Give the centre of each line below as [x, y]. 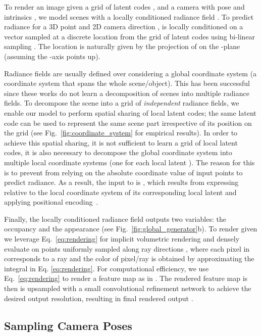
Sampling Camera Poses [68, 325]
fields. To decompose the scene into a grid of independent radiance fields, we [122, 103]
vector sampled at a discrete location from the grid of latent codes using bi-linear [130, 36]
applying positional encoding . [51, 202]
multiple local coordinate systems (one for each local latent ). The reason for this [129, 162]
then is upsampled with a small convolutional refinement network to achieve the [128, 288]
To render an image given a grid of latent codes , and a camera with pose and [124, 7]
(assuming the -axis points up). [52, 56]
